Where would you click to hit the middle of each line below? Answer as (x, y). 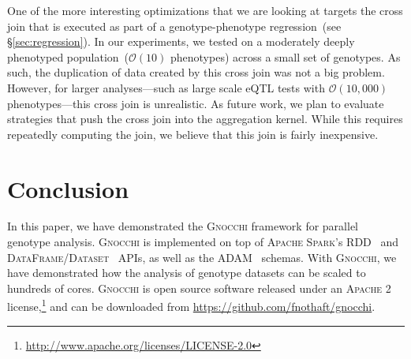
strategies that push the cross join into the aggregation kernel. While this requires (205, 119)
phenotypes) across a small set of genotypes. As (285, 56)
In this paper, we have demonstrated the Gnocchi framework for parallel (183, 226)
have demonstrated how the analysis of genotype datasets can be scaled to (187, 273)
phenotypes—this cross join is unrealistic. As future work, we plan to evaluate (196, 103)
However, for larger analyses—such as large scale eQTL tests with (166, 87)
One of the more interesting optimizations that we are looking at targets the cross (205, 10)
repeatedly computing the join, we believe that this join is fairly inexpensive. (193, 134)
